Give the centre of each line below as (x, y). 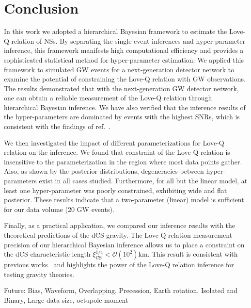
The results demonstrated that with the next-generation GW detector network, (121, 88)
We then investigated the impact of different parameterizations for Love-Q (114, 142)
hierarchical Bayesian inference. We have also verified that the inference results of (125, 107)
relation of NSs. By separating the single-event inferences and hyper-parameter (128, 41)
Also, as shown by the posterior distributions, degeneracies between (104, 171)
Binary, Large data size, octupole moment (66, 300)
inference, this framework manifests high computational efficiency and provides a (124, 50)
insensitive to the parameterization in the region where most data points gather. (123, 161)
